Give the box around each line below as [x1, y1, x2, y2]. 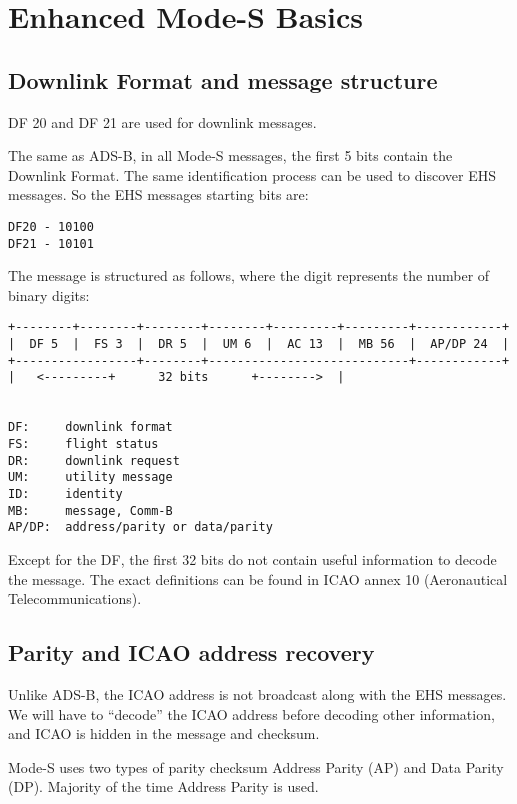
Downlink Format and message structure [8, 64, 438, 95]
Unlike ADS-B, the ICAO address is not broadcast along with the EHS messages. [8, 683, 507, 704]
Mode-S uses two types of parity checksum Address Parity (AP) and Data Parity [8, 756, 504, 777]
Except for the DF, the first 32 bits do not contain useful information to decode [8, 548, 497, 569]
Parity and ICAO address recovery [8, 637, 375, 668]
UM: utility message [8, 470, 173, 485]
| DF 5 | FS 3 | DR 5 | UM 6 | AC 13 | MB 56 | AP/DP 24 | [8, 337, 510, 352]
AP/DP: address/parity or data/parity [8, 520, 273, 535]
